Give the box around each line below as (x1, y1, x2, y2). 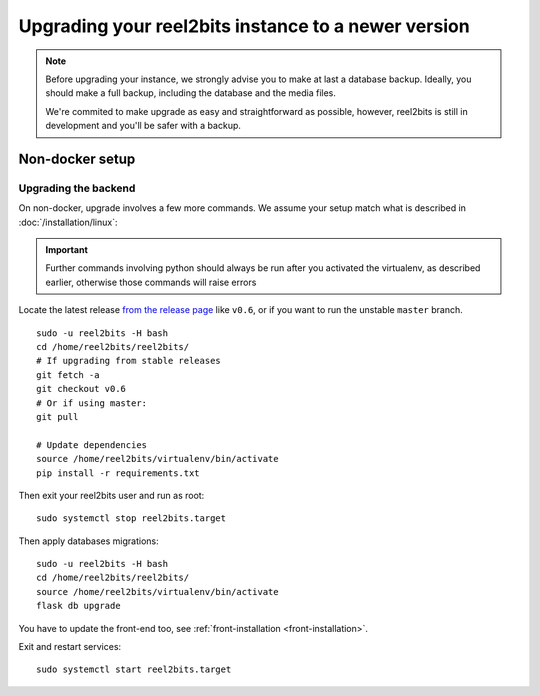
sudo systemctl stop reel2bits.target (36, 513, 227, 524)
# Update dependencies (36, 439, 148, 450)
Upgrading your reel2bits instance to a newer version (18, 15, 470, 37)
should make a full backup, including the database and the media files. (45, 87, 337, 99)
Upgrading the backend (18, 181, 136, 195)
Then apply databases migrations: (18, 535, 159, 547)
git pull (36, 411, 79, 422)
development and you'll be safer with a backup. (45, 120, 242, 132)
